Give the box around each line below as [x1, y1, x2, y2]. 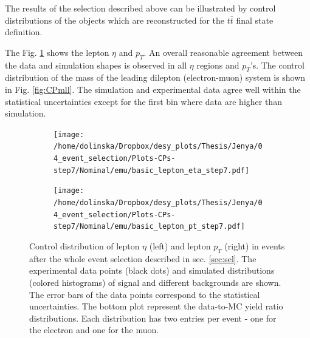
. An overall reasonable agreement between [143, 46, 303, 58]
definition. [5, 25, 43, 38]
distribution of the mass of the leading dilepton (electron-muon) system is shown [5, 71, 306, 84]
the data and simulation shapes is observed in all [5, 58, 187, 71]
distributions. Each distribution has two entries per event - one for [29, 311, 277, 324]
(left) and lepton [149, 240, 211, 252]
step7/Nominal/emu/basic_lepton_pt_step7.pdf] [53, 222, 245, 231]
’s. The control [250, 58, 305, 71]
